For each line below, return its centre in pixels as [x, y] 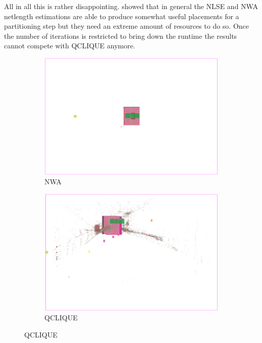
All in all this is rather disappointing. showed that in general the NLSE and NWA [131, 6]
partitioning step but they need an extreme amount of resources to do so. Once [127, 26]
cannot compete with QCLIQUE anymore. [70, 46]
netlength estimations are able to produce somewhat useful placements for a [122, 16]
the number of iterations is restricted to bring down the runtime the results [121, 36]
